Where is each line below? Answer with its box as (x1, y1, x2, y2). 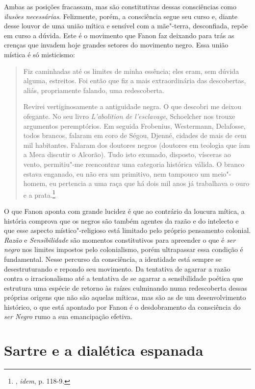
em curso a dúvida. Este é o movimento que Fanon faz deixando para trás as (4, 30, 234, 40)
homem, (23, 178, 48, 188)
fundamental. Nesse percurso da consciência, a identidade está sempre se (4, 253, 222, 264)
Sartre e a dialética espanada (4, 340, 204, 360)
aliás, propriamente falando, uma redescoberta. (23, 85, 164, 95)
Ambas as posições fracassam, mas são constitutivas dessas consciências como (4, 1, 236, 11)
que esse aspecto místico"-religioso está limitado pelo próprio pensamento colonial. (4, 225, 251, 235)
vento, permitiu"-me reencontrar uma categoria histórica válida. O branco (23, 159, 245, 169)
